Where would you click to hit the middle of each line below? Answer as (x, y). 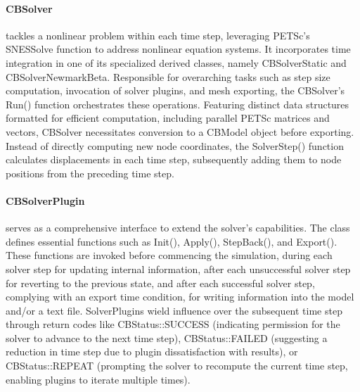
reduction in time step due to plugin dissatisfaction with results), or (152, 352)
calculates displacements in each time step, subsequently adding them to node (174, 159)
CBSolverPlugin (45, 200)
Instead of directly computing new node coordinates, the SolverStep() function (175, 145)
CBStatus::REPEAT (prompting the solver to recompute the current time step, (177, 366)
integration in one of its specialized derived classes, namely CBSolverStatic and (176, 62)
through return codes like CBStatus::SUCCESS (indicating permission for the (173, 324)
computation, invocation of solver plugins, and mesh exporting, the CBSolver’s (175, 90)
